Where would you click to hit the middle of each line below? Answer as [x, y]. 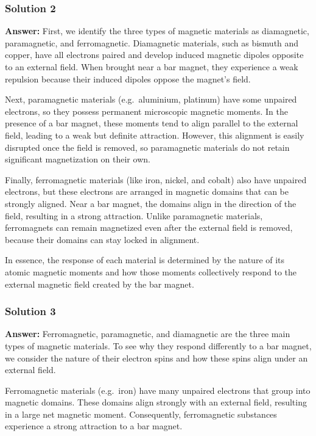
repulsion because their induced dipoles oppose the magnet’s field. [128, 78]
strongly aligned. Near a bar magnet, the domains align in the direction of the [151, 203]
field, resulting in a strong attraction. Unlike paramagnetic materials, [134, 215]
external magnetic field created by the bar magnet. [100, 284]
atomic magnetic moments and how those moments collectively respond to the [151, 271]
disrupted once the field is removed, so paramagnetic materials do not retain [147, 147]
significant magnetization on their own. [78, 159]
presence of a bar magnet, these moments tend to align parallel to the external [152, 123]
